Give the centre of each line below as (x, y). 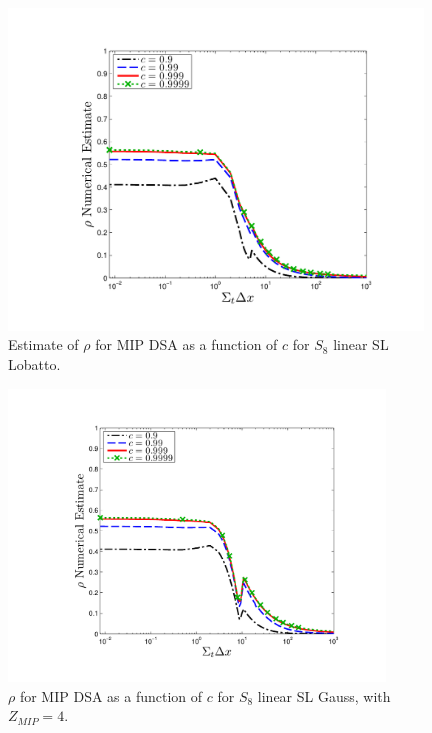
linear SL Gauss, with (324, 695)
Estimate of (43, 344)
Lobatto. (34, 363)
